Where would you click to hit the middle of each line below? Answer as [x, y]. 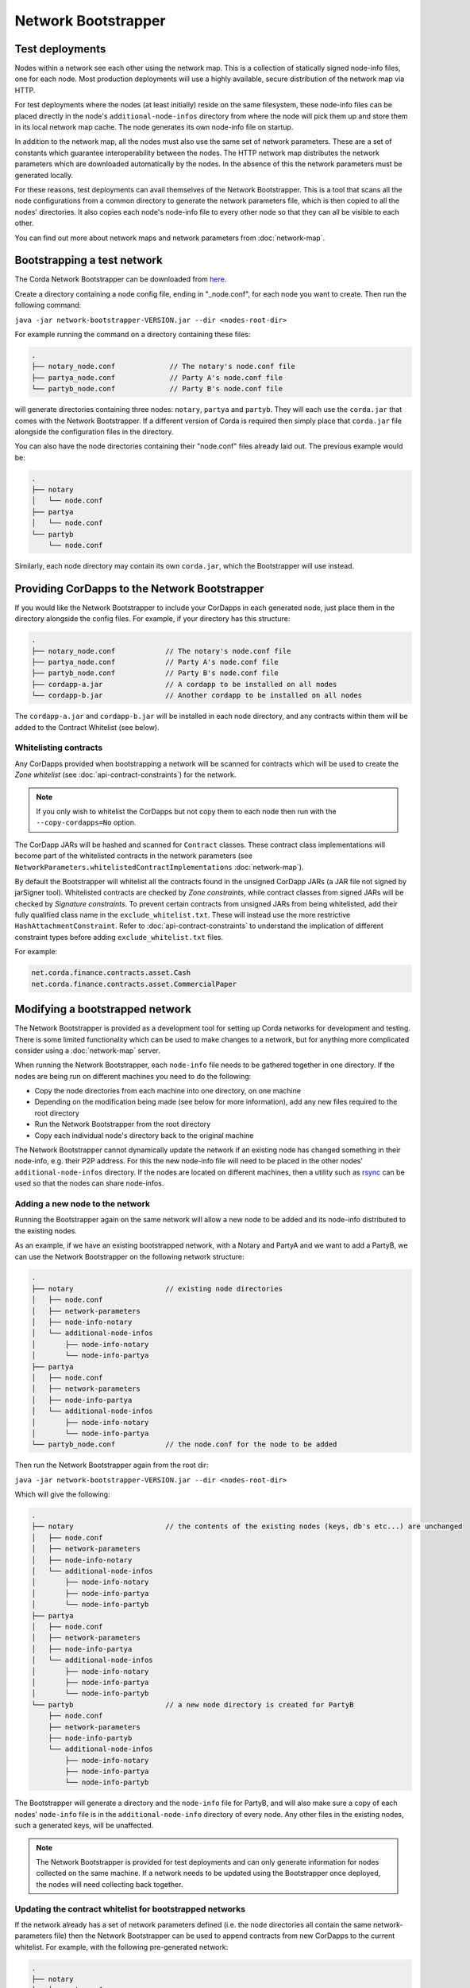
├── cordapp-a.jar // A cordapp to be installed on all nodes [184, 684]
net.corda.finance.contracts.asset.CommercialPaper [134, 984]
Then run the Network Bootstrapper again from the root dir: [112, 1465]
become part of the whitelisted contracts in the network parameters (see [134, 856]
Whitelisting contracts [59, 747]
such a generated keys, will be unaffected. [84, 1826]
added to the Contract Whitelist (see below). [87, 727]
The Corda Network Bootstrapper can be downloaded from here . [121, 279]
